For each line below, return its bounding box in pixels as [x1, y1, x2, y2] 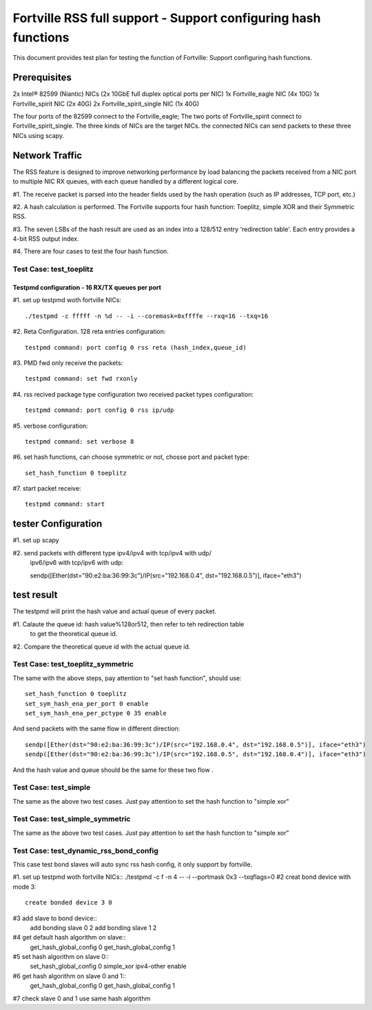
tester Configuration [12, 518, 103, 530]
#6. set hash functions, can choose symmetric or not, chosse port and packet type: [12, 453, 249, 462]
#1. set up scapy [12, 536, 59, 544]
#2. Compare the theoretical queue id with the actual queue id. [12, 642, 191, 651]
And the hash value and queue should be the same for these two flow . [12, 766, 214, 774]
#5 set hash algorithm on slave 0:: [12, 953, 110, 961]
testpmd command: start [25, 500, 105, 508]
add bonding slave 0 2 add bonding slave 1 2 [30, 923, 157, 931]
